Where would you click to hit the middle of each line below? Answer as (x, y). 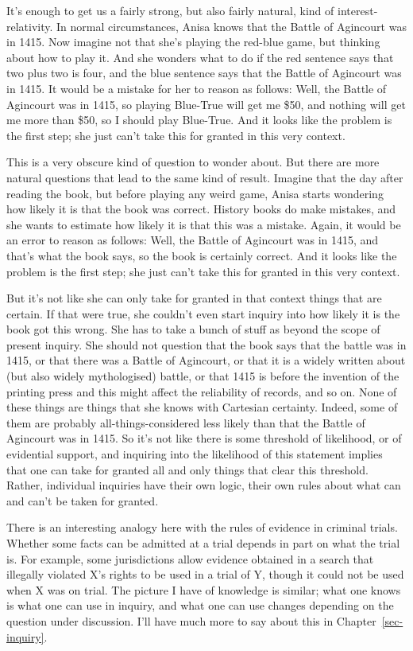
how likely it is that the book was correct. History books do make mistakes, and (201, 209)
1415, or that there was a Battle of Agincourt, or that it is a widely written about (206, 360)
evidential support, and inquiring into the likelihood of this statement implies (195, 454)
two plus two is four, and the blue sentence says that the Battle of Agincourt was (204, 73)
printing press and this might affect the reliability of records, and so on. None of (202, 391)
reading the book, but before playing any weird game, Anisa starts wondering (195, 193)
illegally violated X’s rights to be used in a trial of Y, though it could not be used (205, 574)
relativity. (30, 26)
